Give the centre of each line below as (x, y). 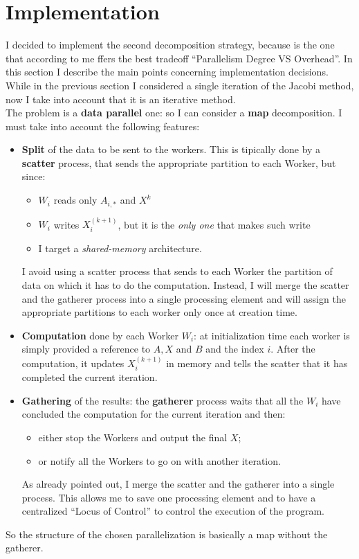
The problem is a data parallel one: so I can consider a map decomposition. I (174, 113)
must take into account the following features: (103, 126)
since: (34, 176)
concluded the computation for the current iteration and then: (154, 414)
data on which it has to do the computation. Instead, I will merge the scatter (185, 284)
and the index (235, 349)
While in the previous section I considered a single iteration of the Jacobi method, (180, 85)
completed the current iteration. (90, 377)
